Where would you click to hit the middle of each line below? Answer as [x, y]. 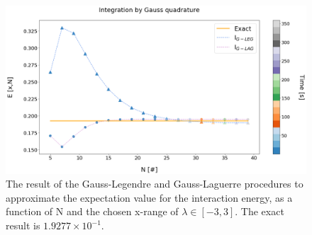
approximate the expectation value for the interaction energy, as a [149, 197]
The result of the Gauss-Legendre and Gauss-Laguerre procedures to [155, 184]
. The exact [260, 211]
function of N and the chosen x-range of [92, 211]
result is [23, 225]
